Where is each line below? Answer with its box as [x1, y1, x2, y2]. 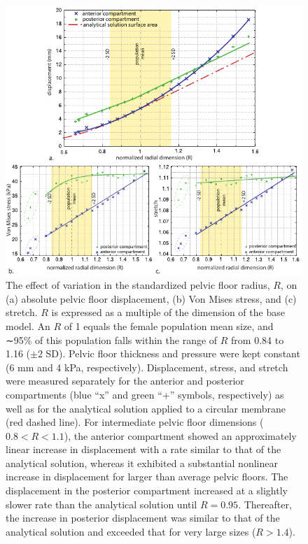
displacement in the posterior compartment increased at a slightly [6, 483, 288, 498]
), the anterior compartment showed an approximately [64, 428, 297, 443]
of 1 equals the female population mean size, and [64, 318, 274, 333]
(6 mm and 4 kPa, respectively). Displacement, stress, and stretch [6, 359, 288, 374]
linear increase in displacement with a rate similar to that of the [6, 442, 281, 457]
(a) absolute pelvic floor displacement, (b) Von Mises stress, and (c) [6, 291, 297, 306]
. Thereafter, [238, 496, 292, 511]
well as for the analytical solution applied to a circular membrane [6, 401, 286, 415]
